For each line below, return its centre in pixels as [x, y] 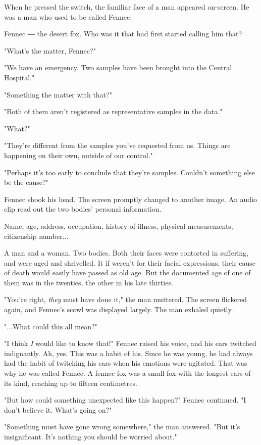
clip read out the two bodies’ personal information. [83, 209]
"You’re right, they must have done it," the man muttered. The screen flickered [126, 299]
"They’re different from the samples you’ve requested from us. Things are [117, 145]
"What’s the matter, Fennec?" [50, 50]
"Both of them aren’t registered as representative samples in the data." [113, 111]
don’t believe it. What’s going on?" [58, 409]
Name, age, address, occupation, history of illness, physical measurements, [119, 226]
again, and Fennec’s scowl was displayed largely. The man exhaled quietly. [119, 309]
